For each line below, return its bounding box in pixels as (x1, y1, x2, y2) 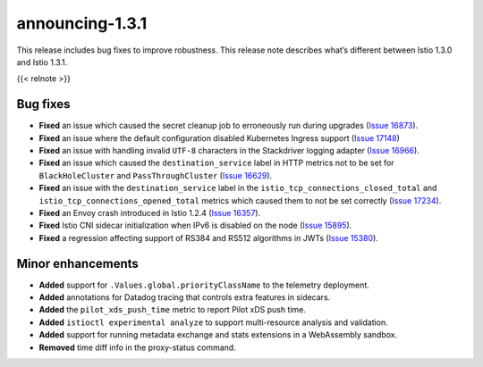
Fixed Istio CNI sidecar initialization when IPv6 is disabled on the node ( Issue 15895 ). (38, 220, 352, 231)
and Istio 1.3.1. (16, 56, 68, 67)
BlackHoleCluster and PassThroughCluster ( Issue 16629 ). (38, 170, 273, 180)
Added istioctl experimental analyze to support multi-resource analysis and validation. (38, 317, 388, 328)
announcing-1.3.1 (16, 13, 148, 33)
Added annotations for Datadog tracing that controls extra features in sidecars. (38, 292, 331, 303)
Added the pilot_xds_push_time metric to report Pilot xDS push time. (38, 304, 306, 315)
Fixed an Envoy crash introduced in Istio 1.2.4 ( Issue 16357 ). (38, 207, 261, 218)
